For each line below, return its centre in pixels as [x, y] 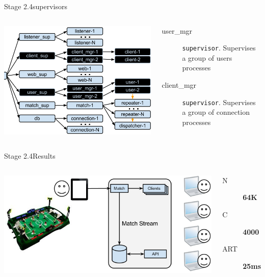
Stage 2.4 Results [30, 156]
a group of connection [216, 112]
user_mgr [177, 30]
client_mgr [179, 85]
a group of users [207, 57]
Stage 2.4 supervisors [36, 6]
